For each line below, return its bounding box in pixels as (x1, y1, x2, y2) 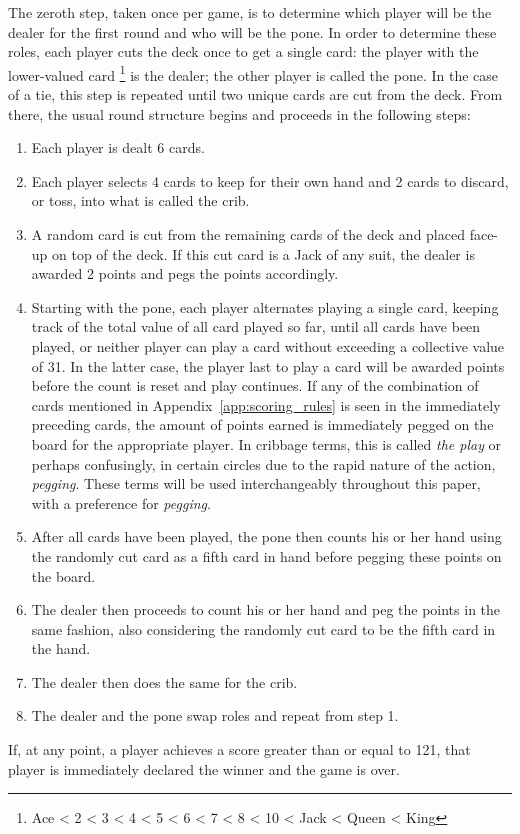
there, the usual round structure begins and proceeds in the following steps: (8, 103, 471, 124)
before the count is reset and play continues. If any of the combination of (31, 375, 479, 396)
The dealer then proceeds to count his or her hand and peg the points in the (31, 599, 501, 620)
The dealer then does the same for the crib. (31, 671, 298, 692)
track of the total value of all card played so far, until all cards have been (31, 316, 481, 337)
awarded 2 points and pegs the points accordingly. (31, 263, 339, 284)
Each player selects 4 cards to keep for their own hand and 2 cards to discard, (31, 170, 509, 191)
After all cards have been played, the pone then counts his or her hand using (31, 526, 502, 547)
